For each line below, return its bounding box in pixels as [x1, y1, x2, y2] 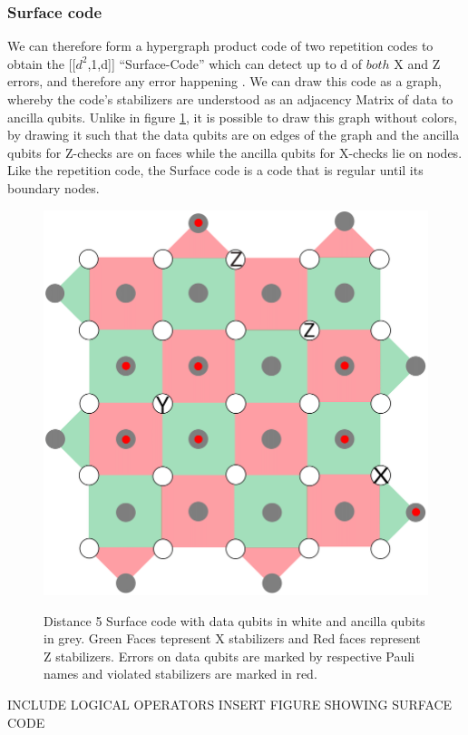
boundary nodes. [7, 178, 100, 197]
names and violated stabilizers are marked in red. [44, 664, 317, 683]
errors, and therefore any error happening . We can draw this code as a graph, [7, 72, 442, 91]
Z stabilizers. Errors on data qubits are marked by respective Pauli [44, 646, 414, 665]
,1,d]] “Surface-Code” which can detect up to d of [87, 54, 363, 73]
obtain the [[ [7, 54, 76, 73]
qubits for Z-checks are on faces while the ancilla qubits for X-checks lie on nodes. [7, 142, 463, 162]
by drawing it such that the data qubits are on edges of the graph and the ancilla [7, 125, 460, 144]
